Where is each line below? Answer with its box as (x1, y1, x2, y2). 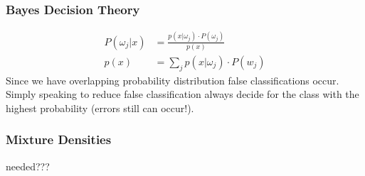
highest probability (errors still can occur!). (6, 100, 194, 115)
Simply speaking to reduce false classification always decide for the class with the (6, 87, 359, 101)
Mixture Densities (6, 131, 112, 148)
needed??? (6, 158, 50, 173)
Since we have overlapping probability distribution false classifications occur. (6, 72, 339, 87)
